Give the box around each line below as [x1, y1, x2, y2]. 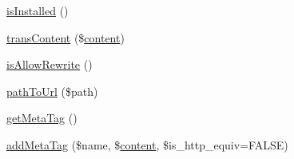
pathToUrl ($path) [6, 82, 98, 99]
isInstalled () [6, 2, 69, 18]
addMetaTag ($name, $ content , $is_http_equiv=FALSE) [6, 136, 288, 153]
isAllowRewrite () [6, 56, 93, 73]
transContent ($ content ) [6, 29, 125, 46]
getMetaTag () [6, 109, 77, 126]
